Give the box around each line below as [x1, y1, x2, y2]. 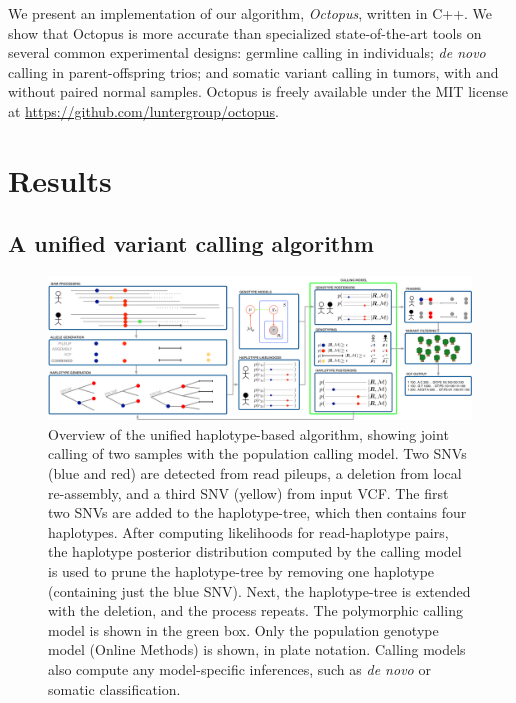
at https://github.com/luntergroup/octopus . [8, 100, 279, 121]
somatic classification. [48, 678, 181, 699]
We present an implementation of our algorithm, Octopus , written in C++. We [8, 3, 493, 23]
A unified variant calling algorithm [8, 228, 374, 259]
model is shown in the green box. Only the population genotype [48, 619, 439, 640]
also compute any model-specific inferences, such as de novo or [48, 658, 431, 679]
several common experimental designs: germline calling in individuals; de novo [8, 42, 486, 63]
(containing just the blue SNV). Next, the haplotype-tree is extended [48, 580, 471, 601]
